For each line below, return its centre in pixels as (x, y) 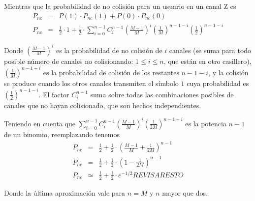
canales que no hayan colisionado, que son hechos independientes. (103, 105)
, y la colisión (228, 72)
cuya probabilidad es (218, 83)
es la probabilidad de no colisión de (109, 50)
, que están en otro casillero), (207, 61)
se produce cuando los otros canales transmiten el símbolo (91, 83)
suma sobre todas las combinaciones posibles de (162, 94)
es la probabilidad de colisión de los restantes (111, 72)
